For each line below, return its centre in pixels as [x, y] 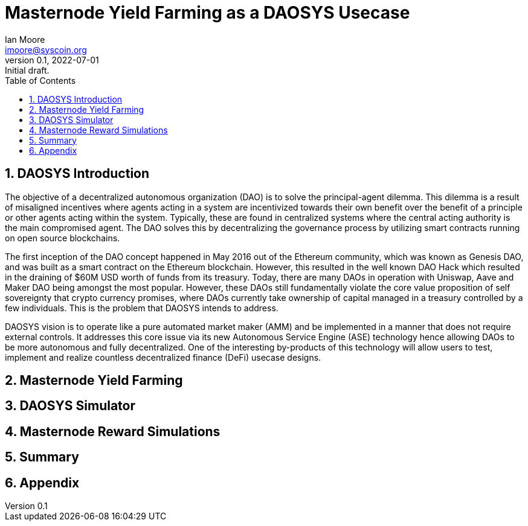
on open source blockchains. [63, 238]
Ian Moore [25, 39]
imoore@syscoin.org [46, 49]
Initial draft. [27, 70]
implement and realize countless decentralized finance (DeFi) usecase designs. [163, 357]
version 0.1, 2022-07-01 [52, 60]
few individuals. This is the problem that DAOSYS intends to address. [142, 308]
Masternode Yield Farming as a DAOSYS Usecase [208, 13]
